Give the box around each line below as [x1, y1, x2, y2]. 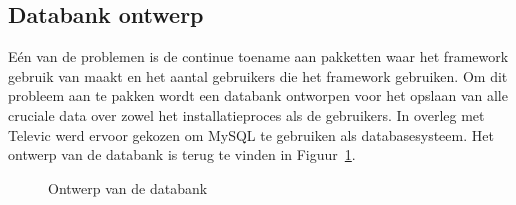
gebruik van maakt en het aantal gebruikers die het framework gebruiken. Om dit [8, 65, 508, 86]
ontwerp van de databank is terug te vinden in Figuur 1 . [8, 144, 356, 165]
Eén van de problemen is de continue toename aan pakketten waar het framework [8, 46, 509, 67]
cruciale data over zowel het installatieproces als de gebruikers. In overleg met [8, 104, 485, 125]
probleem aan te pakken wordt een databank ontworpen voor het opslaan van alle [8, 85, 508, 106]
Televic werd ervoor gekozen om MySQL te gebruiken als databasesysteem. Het [8, 124, 494, 145]
